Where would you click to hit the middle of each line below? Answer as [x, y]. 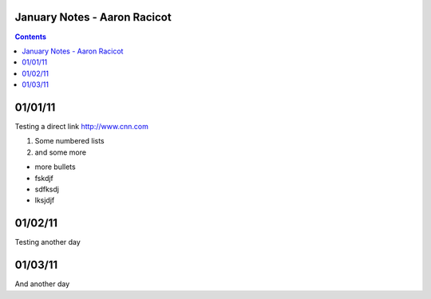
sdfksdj [47, 189]
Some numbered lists [70, 141]
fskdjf [44, 178]
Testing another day [48, 242]
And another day [42, 284]
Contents [31, 37]
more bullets [55, 167]
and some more [61, 152]
